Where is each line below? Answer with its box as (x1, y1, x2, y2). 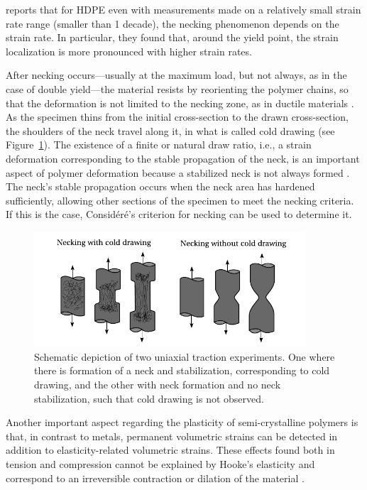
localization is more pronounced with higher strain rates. (6, 43, 252, 58)
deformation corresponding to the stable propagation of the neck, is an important (6, 151, 360, 165)
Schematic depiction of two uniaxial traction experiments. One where (34, 349, 335, 364)
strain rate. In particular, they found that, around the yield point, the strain (6, 30, 339, 45)
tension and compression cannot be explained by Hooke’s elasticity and (6, 457, 315, 472)
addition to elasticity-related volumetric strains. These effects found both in (6, 442, 335, 457)
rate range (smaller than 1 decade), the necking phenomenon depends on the (6, 16, 339, 31)
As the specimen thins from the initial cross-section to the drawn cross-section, (6, 109, 349, 124)
